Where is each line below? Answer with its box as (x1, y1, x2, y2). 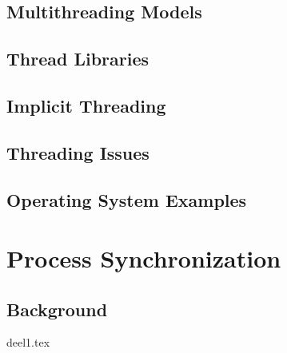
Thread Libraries (6, 46, 149, 71)
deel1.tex (6, 334, 50, 351)
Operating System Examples (6, 187, 247, 212)
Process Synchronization (6, 242, 281, 275)
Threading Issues (6, 140, 149, 165)
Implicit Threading (6, 93, 166, 117)
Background (6, 296, 108, 321)
